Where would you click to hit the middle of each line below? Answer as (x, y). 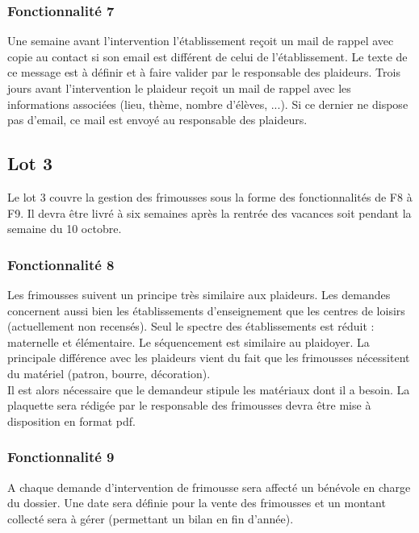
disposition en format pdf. (71, 421)
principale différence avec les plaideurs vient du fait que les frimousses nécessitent (209, 358)
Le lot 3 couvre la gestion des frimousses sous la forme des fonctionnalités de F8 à (210, 196)
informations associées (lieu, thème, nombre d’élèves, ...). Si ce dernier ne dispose (208, 104)
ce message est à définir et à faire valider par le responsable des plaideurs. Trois (204, 72)
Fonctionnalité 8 (61, 264)
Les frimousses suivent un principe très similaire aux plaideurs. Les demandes (199, 294)
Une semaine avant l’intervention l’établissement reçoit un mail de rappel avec (201, 41)
